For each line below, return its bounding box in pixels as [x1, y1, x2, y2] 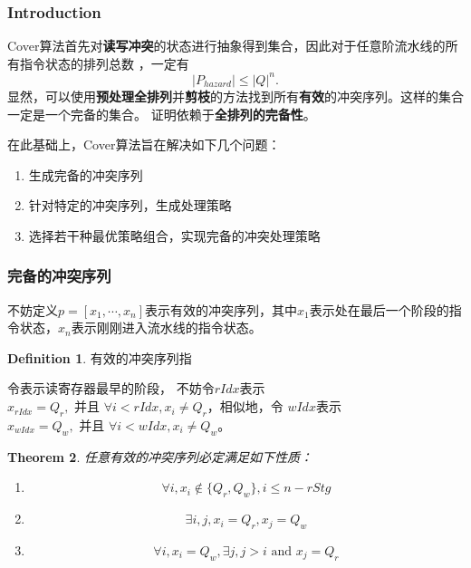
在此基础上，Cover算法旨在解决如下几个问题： [7, 135, 281, 154]
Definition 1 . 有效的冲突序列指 [7, 348, 192, 367]
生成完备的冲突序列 [28, 165, 143, 184]
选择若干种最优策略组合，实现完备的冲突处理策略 [28, 226, 321, 245]
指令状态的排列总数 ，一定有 [19, 53, 189, 72]
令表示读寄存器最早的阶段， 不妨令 [7, 379, 215, 398]
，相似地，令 [207, 397, 284, 416]
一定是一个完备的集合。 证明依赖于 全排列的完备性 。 [7, 104, 316, 123]
